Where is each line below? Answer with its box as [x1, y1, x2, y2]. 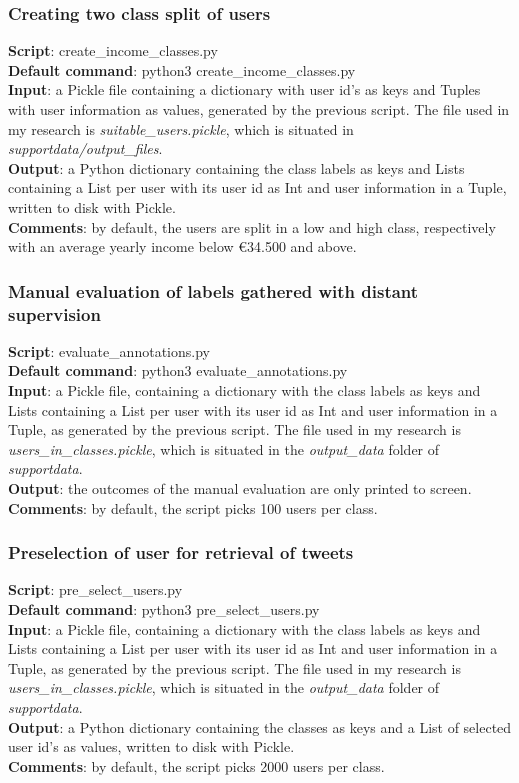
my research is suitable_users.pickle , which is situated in [8, 118, 354, 139]
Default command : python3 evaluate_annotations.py [8, 360, 348, 381]
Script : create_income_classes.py [8, 40, 218, 61]
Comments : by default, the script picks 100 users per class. [8, 497, 378, 518]
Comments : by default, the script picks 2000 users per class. [8, 755, 385, 776]
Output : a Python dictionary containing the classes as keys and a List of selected [8, 716, 512, 737]
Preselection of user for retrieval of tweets [8, 540, 354, 565]
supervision [8, 301, 101, 326]
